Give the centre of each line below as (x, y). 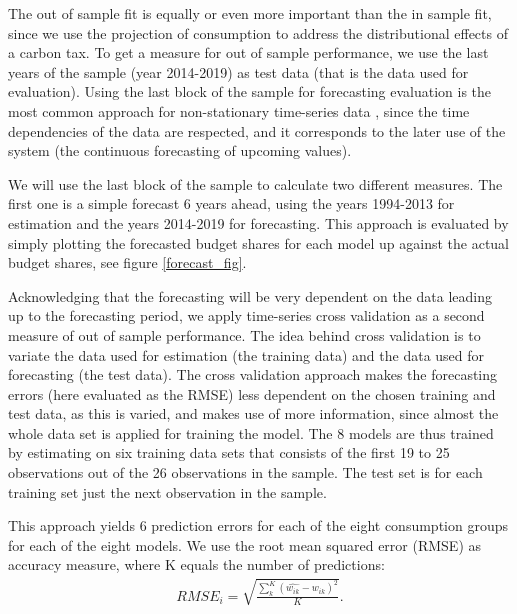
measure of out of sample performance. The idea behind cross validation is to (244, 334)
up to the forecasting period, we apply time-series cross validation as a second (246, 315)
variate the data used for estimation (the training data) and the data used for (246, 354)
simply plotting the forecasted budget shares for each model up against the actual (259, 242)
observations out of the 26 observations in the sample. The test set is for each (245, 472)
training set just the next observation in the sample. (167, 491)
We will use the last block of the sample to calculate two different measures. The (255, 183)
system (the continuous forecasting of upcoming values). (180, 150)
